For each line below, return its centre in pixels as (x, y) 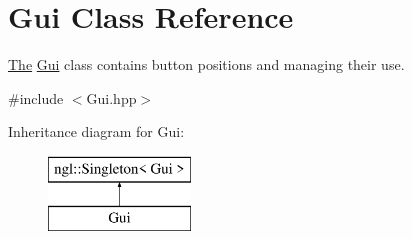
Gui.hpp (111, 97)
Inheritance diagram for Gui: (96, 131)
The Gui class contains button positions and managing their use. (206, 64)
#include (36, 97)
